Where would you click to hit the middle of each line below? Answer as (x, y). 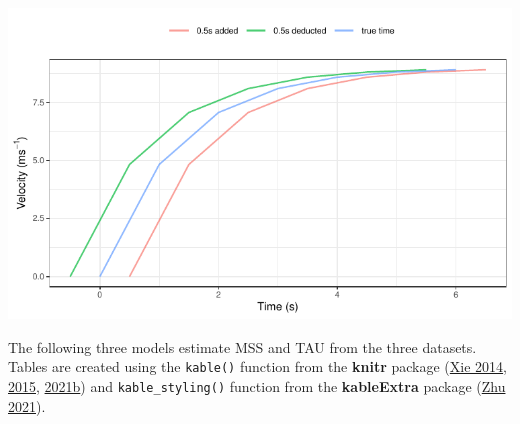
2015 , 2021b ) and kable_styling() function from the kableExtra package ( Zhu (257, 385)
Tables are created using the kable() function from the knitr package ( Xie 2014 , (257, 366)
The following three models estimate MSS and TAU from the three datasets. (242, 346)
